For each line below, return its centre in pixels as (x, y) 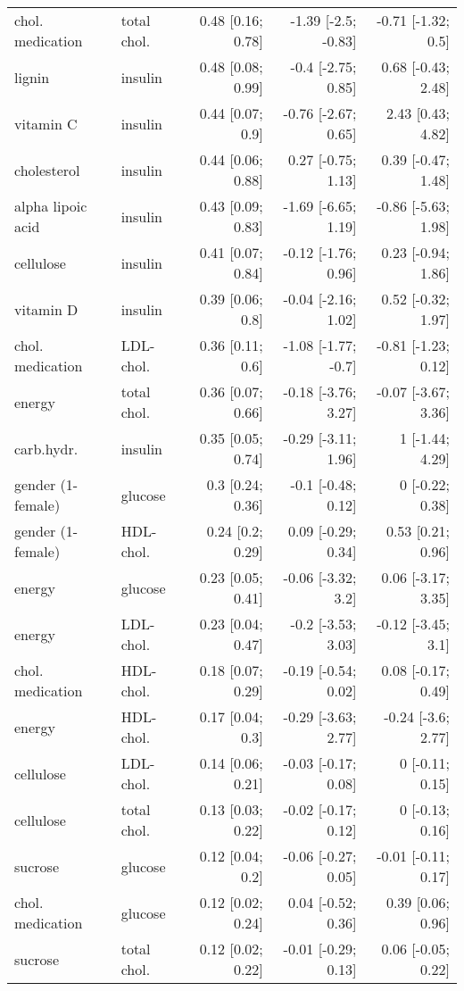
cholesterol (47, 170)
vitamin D (46, 309)
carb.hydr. (46, 448)
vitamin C (46, 123)
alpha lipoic (51, 206)
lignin (32, 77)
